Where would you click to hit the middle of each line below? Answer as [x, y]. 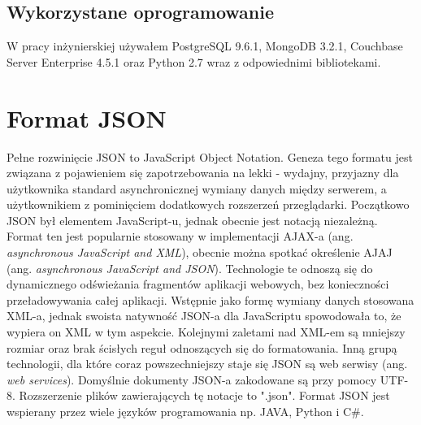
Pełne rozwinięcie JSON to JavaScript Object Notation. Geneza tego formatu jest [210, 156]
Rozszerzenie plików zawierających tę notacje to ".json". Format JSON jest [204, 395]
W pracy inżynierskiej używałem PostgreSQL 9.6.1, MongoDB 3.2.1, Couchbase [205, 46]
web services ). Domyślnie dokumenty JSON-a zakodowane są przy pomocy [192, 379]
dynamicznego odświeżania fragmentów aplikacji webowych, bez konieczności [198, 284]
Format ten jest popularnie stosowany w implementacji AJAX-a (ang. [180, 236]
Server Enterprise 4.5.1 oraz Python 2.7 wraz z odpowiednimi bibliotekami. [194, 61]
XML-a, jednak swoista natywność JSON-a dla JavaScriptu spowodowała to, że [204, 316]
